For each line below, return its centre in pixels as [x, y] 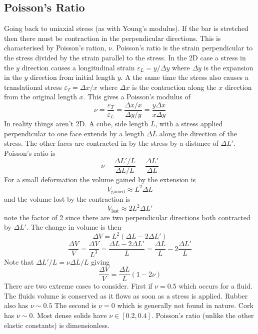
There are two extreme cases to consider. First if [78, 286]
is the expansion [228, 67]
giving [100, 261]
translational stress [33, 87]
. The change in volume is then [74, 227]
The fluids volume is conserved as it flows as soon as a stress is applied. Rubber [126, 295]
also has [16, 305]
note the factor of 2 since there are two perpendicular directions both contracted [127, 217]
